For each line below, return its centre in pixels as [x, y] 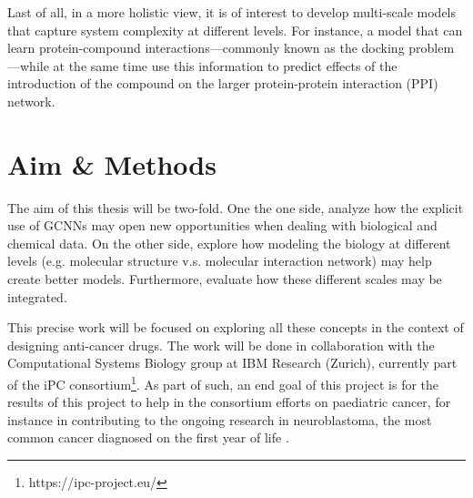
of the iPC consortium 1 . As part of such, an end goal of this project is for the [223, 383]
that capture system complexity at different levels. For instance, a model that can [235, 30]
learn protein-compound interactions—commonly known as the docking [206, 48]
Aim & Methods [112, 163]
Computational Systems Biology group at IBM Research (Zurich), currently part [232, 363]
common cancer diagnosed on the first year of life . [148, 437]
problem [432, 48]
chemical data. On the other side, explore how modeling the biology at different [229, 243]
